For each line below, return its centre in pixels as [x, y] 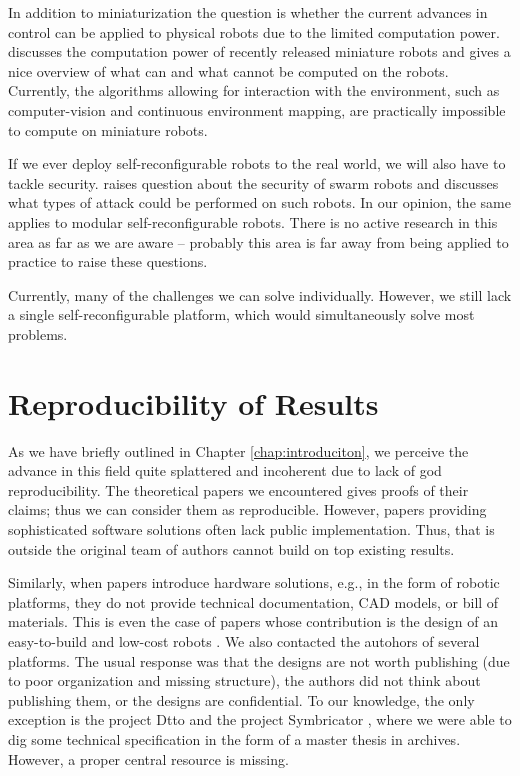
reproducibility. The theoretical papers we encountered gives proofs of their [238, 489]
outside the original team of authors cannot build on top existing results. [231, 548]
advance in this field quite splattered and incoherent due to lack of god [225, 470]
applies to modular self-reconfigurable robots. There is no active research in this [253, 221]
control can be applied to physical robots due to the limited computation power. [254, 31]
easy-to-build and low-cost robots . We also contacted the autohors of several [244, 640]
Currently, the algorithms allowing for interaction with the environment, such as [254, 90]
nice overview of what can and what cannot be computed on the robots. [228, 70]
